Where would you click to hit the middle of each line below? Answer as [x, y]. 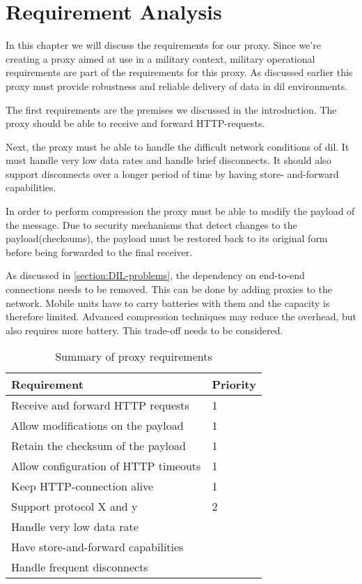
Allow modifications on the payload [97, 426]
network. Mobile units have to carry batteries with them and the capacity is [168, 302]
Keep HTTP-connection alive [82, 486]
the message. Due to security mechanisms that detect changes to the [151, 224]
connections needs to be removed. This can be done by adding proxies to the [169, 289]
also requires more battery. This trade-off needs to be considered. [144, 330]
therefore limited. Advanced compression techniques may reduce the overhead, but [181, 316]
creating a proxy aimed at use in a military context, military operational [160, 58]
